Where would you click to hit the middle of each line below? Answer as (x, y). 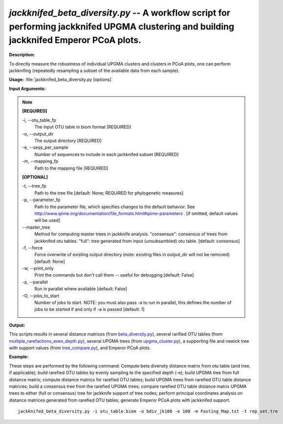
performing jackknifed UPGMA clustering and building (122, 26)
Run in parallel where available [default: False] (81, 289)
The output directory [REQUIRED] (68, 141)
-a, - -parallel (35, 282)
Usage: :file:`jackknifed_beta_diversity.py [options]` (61, 80)
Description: (22, 55)
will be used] (47, 220)
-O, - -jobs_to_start (41, 296)
